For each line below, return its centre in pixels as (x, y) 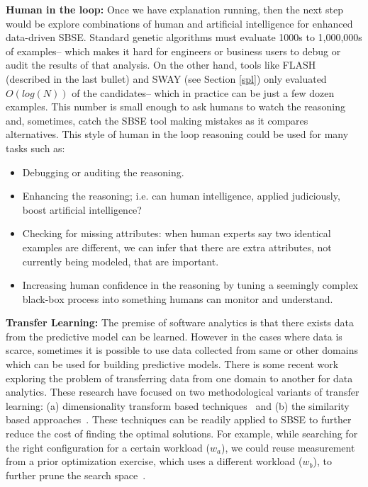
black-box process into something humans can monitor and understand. (178, 298)
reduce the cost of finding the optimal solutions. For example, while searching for (182, 434)
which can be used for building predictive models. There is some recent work (172, 364)
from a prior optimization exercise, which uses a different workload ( (154, 461)
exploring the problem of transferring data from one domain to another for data (179, 378)
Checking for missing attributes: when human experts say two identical (177, 233)
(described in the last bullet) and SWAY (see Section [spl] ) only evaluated (166, 78)
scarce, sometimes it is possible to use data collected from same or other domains (182, 350)
